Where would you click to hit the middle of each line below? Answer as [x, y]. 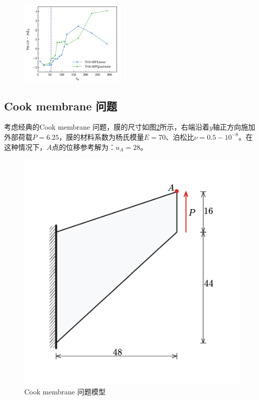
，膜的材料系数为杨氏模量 [101, 136]
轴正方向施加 [234, 127]
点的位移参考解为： [84, 147]
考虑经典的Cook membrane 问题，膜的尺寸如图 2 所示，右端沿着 [107, 127]
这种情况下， [25, 147]
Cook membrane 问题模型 [65, 391]
